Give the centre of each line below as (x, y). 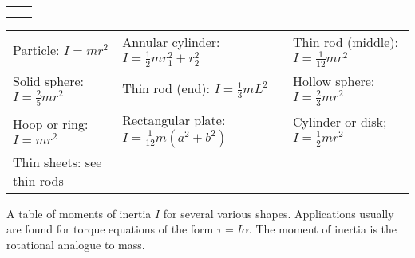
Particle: (36, 49)
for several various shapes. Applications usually (279, 213)
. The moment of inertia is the (323, 229)
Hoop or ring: (51, 123)
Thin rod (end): (166, 88)
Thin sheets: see (57, 162)
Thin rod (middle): (346, 42)
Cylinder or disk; (340, 121)
